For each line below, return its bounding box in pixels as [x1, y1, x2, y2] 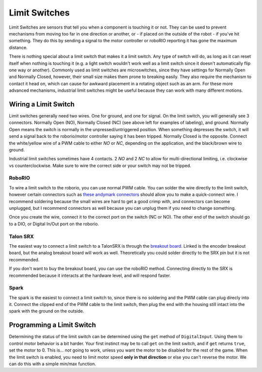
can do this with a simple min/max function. [9, 361, 97, 367]
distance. [9, 44, 28, 51]
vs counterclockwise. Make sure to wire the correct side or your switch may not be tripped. [9, 163, 192, 169]
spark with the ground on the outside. [9, 308, 84, 314]
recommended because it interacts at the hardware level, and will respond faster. [9, 272, 171, 278]
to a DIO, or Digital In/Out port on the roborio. [9, 221, 99, 227]
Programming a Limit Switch [9, 321, 97, 329]
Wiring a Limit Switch [9, 100, 75, 108]
